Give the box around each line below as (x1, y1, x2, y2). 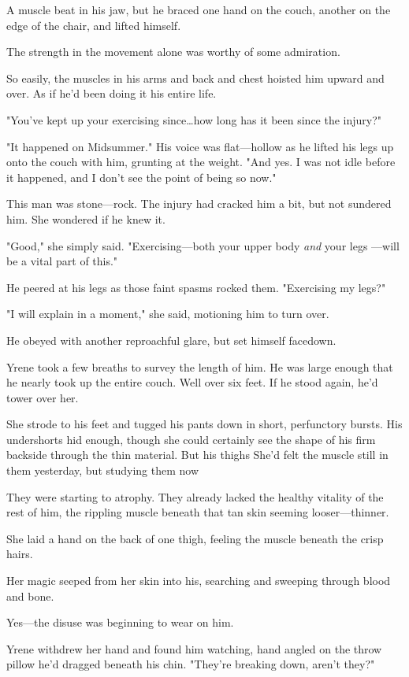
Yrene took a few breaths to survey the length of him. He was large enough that (6, 358, 393, 375)
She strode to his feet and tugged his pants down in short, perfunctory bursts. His (6, 416, 403, 432)
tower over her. (6, 389, 79, 405)
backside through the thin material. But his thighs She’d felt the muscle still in (6, 446, 389, 463)
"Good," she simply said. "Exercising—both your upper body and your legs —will (6, 237, 400, 253)
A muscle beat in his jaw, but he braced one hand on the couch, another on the (6, 2, 391, 17)
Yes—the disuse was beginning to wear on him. (6, 614, 234, 631)
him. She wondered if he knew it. (6, 210, 165, 227)
